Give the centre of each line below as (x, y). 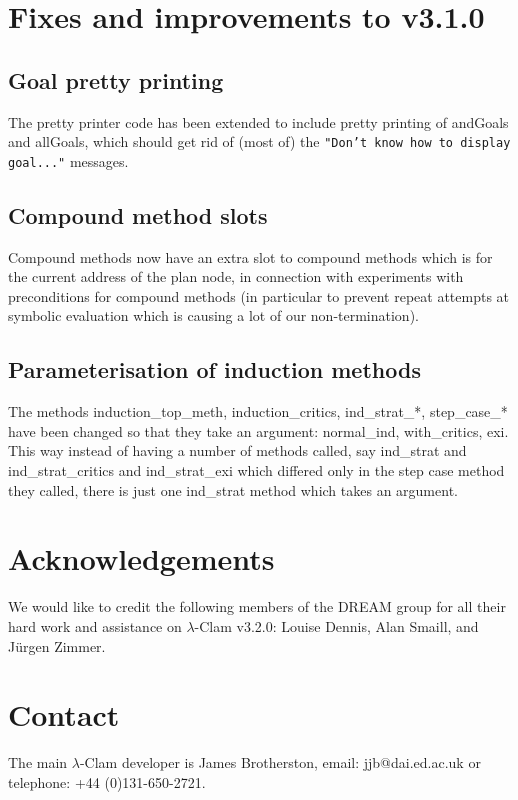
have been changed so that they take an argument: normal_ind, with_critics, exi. (258, 430)
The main (38, 762)
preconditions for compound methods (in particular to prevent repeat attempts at (259, 295)
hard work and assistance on (95, 625)
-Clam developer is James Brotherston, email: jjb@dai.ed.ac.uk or (280, 762)
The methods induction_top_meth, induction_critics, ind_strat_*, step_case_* (258, 411)
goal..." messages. (68, 160)
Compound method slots (138, 214)
